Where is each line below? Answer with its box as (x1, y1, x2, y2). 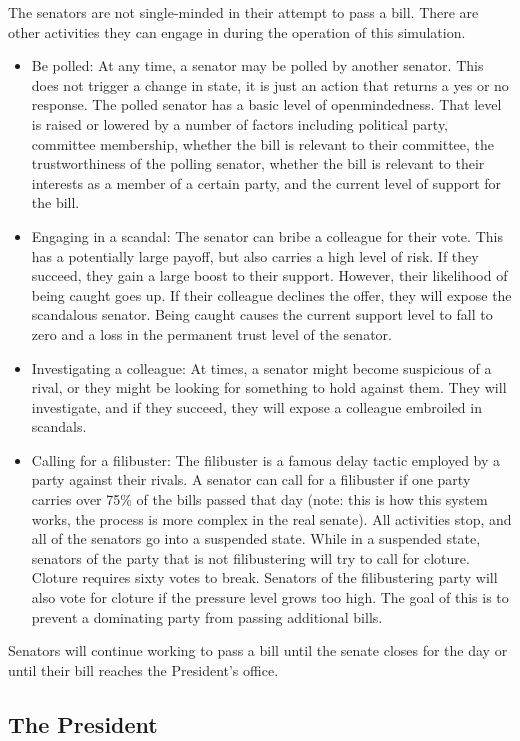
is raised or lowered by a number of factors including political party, (31, 113, 449, 134)
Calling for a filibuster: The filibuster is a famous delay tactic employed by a (31, 449, 501, 470)
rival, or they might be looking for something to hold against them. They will (31, 377, 507, 398)
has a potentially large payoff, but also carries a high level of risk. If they (31, 245, 479, 266)
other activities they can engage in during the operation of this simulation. (8, 21, 466, 42)
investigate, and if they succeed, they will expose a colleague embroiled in (31, 396, 482, 417)
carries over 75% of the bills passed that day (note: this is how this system (31, 489, 488, 510)
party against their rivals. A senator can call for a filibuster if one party (31, 469, 471, 490)
